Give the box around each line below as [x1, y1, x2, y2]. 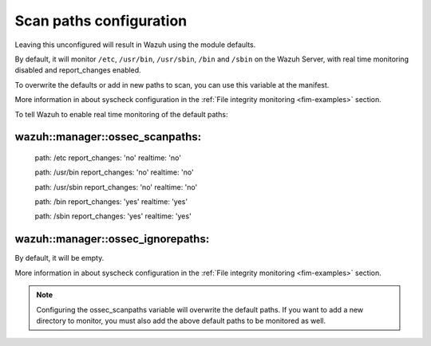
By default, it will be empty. [14, 254, 105, 263]
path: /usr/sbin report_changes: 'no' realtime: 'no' [34, 182, 198, 191]
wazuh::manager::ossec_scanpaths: [14, 130, 202, 144]
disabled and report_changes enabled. [14, 65, 141, 75]
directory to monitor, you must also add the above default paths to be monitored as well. [36, 316, 326, 325]
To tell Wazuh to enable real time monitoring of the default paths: [14, 109, 228, 119]
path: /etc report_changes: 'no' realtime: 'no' [34, 152, 181, 163]
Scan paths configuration [14, 12, 188, 29]
